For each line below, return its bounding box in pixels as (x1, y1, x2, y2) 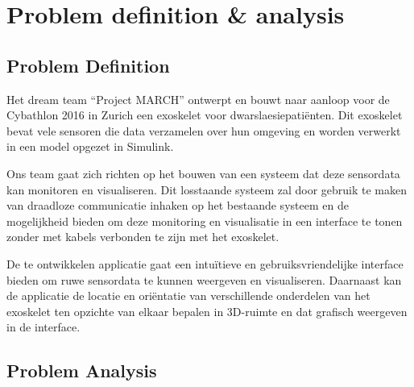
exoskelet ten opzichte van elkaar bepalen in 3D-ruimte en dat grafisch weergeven (6, 302, 408, 319)
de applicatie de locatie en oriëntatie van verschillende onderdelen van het (6, 287, 371, 304)
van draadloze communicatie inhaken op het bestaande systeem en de (6, 197, 349, 214)
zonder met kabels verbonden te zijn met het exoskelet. (6, 228, 279, 245)
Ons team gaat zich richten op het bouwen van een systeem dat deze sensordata (6, 164, 400, 181)
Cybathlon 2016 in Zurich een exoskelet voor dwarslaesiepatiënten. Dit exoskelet (6, 106, 403, 123)
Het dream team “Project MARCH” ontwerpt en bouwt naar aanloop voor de (6, 90, 390, 107)
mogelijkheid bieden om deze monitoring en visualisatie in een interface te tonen (6, 212, 403, 229)
